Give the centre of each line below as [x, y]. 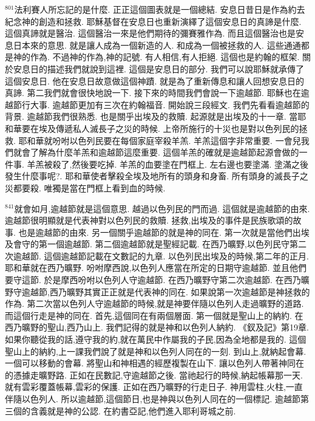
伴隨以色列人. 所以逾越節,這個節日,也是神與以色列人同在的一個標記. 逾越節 [153, 399]
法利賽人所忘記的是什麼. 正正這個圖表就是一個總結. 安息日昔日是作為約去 [160, 9]
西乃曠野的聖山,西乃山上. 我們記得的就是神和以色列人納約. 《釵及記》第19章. [157, 327]
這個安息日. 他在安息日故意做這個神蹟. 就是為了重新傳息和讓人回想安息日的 [155, 80]
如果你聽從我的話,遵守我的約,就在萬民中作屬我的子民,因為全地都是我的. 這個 [156, 339]
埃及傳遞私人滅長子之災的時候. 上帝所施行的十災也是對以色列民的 [169, 128]
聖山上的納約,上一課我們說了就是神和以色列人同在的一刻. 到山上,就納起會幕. [156, 351]
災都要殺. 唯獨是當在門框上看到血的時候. [85, 187]
